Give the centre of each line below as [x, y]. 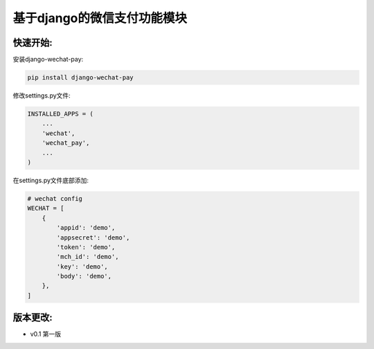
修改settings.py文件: [42, 96]
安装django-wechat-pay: [48, 60]
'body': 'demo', [84, 276]
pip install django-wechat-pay [81, 78]
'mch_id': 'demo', [88, 257]
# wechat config [55, 198]
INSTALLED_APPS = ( [60, 114]
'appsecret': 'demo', [93, 238]
